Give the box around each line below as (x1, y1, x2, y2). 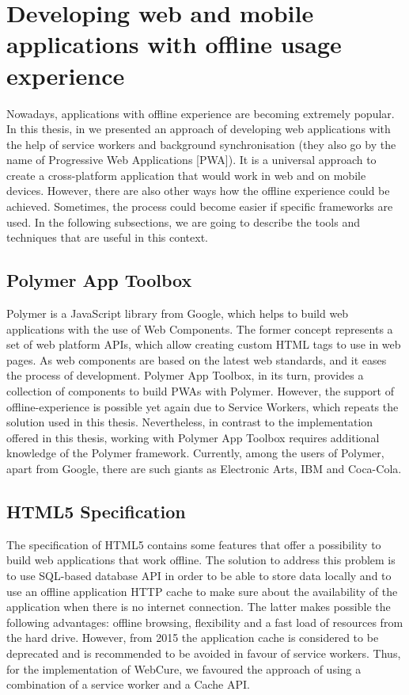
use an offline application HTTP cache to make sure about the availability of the (6, 582, 398, 599)
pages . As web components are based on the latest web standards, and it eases (6, 351, 387, 368)
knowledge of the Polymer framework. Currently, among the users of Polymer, (6, 445, 384, 461)
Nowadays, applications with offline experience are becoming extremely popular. (6, 105, 395, 121)
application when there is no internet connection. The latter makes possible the (6, 598, 391, 615)
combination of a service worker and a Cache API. (6, 676, 250, 693)
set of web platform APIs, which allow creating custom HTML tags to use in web (6, 336, 401, 353)
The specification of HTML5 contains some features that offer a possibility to (6, 536, 381, 552)
